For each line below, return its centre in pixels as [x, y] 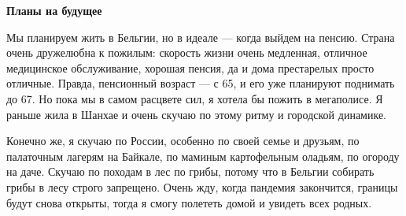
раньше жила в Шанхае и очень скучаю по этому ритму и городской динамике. [197, 114]
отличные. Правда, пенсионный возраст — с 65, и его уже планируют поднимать [201, 83]
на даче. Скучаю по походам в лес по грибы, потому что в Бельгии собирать [190, 171]
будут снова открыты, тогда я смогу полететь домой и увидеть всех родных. [189, 202]
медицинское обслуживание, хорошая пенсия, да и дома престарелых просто [190, 67]
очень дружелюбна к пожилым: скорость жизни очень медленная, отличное [187, 52]
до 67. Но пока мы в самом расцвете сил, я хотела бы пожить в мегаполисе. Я [195, 98]
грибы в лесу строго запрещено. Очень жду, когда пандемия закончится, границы [202, 186]
